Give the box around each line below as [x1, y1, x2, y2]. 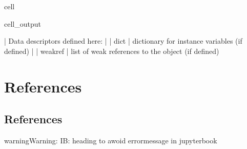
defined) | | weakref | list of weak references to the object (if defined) [4, 45, 219, 56]
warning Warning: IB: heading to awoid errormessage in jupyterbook [4, 135, 217, 145]
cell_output [4, 18, 41, 29]
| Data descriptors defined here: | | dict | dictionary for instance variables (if [4, 35, 242, 46]
